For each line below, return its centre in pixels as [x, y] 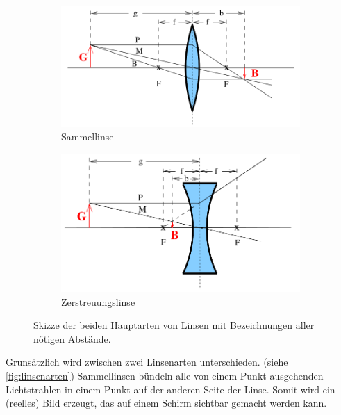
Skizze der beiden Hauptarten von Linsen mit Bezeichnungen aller [174, 325]
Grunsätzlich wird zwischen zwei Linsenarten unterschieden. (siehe [147, 362]
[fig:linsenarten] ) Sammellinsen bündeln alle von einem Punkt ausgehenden [165, 376]
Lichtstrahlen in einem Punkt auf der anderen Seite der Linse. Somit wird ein [170, 389]
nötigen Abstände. [72, 338]
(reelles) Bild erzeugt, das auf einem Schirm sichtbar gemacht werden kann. [166, 403]
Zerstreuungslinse [98, 301]
